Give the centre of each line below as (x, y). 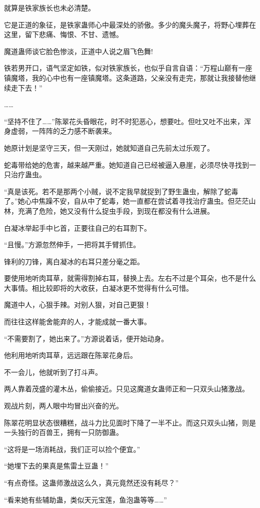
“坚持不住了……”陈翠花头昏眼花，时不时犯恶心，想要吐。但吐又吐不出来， (124, 121)
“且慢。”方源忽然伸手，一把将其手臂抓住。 (72, 244)
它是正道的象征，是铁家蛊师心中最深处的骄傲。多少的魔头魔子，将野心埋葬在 (130, 24)
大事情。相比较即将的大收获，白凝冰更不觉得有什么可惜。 (98, 288)
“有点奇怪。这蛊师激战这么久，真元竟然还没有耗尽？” (91, 482)
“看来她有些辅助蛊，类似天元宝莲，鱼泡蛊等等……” (85, 499)
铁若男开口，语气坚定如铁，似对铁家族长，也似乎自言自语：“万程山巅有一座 (128, 68)
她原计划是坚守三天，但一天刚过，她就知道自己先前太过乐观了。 (109, 147)
